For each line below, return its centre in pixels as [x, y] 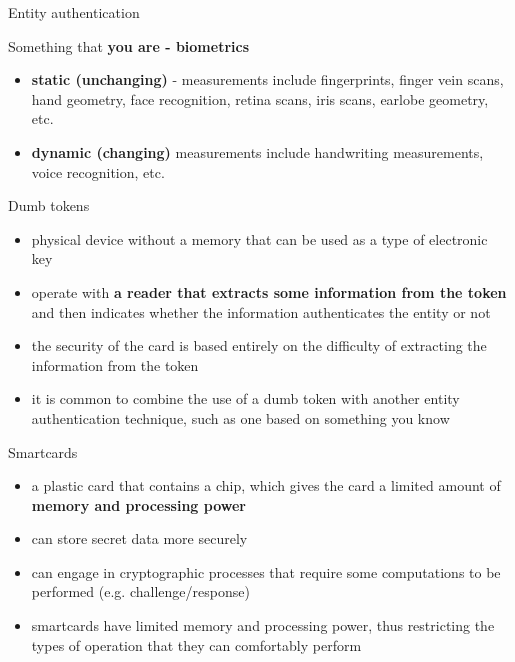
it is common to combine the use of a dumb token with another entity [245, 398]
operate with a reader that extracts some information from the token [269, 291]
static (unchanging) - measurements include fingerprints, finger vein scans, [267, 79]
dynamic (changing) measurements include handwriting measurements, [257, 151]
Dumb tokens [49, 205]
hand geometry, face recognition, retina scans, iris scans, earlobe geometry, [260, 98]
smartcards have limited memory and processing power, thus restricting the [263, 625]
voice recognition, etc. [98, 171]
